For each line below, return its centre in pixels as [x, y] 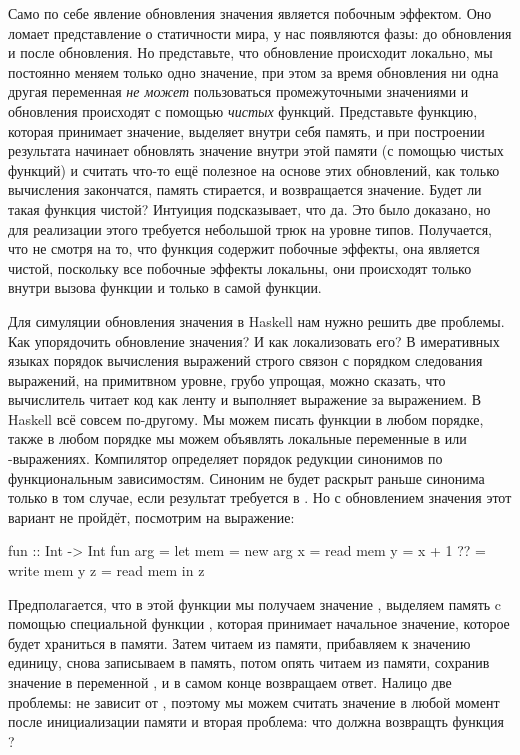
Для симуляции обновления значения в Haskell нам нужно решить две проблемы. [256, 320]
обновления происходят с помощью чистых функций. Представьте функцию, [243, 110]
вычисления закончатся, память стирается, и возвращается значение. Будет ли [245, 189]
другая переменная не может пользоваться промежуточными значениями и [238, 91]
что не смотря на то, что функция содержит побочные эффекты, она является [244, 248]
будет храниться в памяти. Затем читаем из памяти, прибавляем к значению [239, 642]
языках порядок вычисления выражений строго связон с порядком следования [245, 360]
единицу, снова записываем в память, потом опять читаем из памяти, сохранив [249, 662]
